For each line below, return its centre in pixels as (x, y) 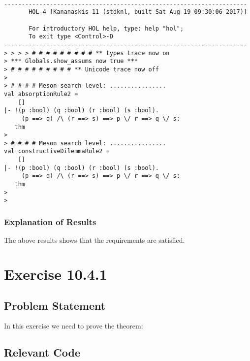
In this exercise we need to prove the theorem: (74, 326)
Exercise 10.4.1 (56, 274)
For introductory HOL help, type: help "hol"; (106, 28)
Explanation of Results (50, 221)
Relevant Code (42, 352)
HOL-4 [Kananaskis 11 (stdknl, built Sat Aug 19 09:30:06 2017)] (138, 12)
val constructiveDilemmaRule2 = (57, 151)
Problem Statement (55, 305)
